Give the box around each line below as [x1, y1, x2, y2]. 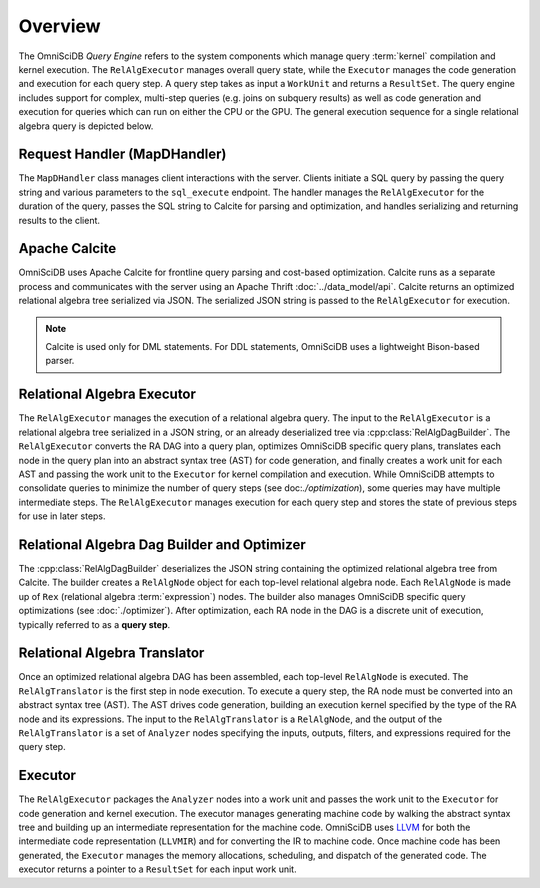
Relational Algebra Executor [18, 386, 197, 403]
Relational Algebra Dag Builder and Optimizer [18, 536, 306, 553]
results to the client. [18, 214, 100, 226]
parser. [45, 355, 75, 367]
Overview [18, 15, 101, 37]
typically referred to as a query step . [18, 618, 171, 630]
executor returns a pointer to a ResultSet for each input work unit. [18, 863, 297, 875]
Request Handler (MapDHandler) [18, 146, 227, 163]
